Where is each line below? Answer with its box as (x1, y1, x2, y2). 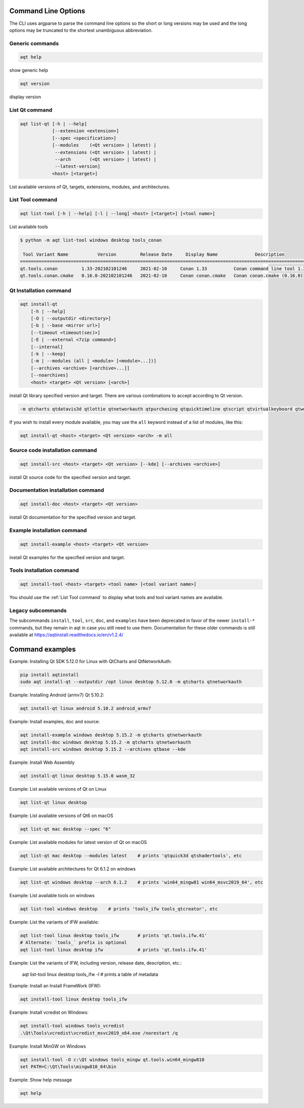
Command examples (9, 645, 76, 653)
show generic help (9, 67, 48, 73)
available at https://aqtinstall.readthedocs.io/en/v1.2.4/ (9, 632, 124, 638)
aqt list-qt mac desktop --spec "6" (20, 826, 111, 832)
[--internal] (30, 344, 63, 350)
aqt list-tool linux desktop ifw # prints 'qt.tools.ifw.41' (20, 947, 207, 952)
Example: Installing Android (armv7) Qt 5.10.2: (9, 692, 105, 698)
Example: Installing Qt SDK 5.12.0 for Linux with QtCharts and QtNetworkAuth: (9, 658, 172, 664)
